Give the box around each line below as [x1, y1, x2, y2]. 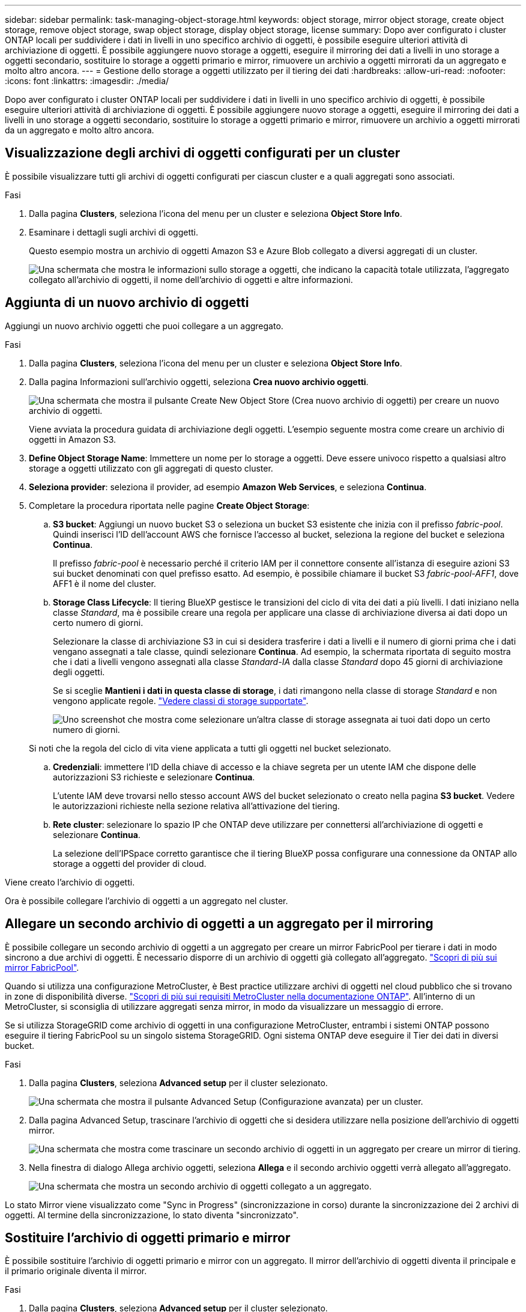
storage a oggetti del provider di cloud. [53, 858, 207, 869]
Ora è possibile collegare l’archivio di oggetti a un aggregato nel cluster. [5, 895, 288, 906]
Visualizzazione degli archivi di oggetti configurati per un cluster [5, 145, 401, 161]
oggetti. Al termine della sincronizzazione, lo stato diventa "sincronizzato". [5, 1209, 298, 1220]
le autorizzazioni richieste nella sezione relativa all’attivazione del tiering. [53, 800, 340, 811]
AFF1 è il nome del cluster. [53, 578, 156, 589]
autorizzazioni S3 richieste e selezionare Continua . [53, 771, 255, 782]
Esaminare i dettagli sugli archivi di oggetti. [29, 226, 198, 237]
